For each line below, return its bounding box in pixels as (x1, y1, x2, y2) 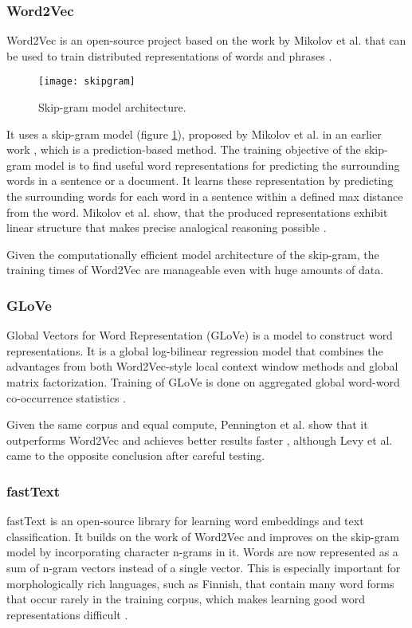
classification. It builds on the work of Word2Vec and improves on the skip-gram (6, 528, 399, 544)
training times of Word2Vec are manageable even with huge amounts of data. (6, 261, 384, 278)
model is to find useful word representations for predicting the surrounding (34, 156, 400, 173)
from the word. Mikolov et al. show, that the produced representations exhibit (6, 203, 388, 220)
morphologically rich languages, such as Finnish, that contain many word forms (6, 575, 394, 591)
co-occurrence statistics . (6, 389, 127, 406)
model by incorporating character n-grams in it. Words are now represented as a (6, 544, 398, 560)
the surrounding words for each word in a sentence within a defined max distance (6, 188, 403, 205)
